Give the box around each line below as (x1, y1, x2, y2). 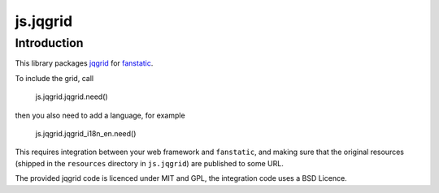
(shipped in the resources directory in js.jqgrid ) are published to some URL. (15, 158, 284, 168)
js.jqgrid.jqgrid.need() (35, 92, 109, 101)
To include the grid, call (15, 73, 93, 83)
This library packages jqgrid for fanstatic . (15, 58, 154, 68)
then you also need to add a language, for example (15, 110, 186, 120)
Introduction (15, 36, 84, 50)
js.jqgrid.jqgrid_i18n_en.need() (35, 128, 137, 138)
